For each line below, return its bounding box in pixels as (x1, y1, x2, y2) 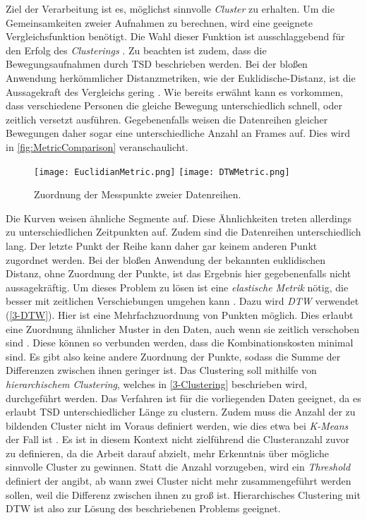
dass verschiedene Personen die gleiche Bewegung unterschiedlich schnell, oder (6, 98, 342, 113)
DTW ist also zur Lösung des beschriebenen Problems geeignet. (6, 501, 281, 516)
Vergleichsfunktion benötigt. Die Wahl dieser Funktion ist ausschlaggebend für (6, 29, 345, 44)
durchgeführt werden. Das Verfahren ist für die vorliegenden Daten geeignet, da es (6, 390, 361, 405)
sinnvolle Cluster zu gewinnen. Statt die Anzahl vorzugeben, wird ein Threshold (6, 459, 351, 474)
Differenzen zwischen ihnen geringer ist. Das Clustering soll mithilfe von (6, 363, 317, 377)
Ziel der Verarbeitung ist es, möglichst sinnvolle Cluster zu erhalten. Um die (6, 1, 335, 16)
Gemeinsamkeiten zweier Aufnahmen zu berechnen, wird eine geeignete (6, 15, 313, 30)
